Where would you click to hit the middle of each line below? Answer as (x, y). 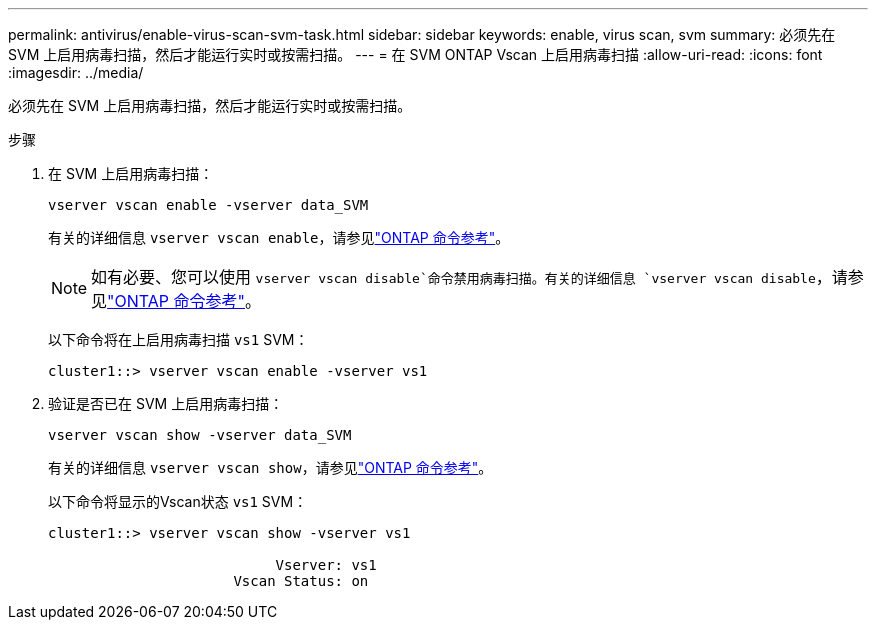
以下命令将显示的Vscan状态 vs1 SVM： (178, 501)
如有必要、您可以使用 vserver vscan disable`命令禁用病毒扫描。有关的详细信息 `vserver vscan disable (453, 277)
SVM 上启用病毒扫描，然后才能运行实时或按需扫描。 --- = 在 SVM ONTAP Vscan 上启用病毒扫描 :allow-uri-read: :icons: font (415, 54)
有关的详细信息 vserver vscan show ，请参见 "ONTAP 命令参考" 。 (270, 467)
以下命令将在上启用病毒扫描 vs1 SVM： (178, 339)
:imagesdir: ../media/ (76, 72)
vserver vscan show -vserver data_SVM (200, 435)
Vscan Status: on (301, 581)
